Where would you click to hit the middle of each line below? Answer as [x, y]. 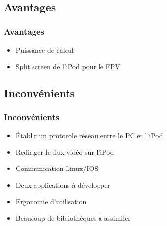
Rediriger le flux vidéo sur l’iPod [65, 152]
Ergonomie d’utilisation [51, 201]
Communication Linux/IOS [57, 168]
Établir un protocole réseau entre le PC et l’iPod [89, 135]
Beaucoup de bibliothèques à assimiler [73, 218]
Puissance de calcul [45, 50]
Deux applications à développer [63, 184]
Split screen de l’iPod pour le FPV [68, 66]
